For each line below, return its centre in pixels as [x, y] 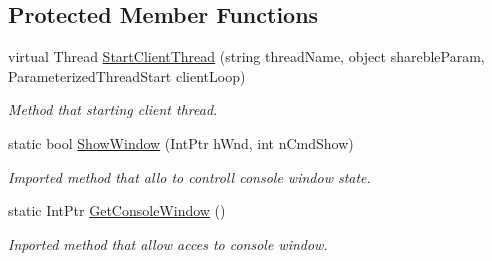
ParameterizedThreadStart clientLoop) [127, 75]
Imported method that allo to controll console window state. [189, 176]
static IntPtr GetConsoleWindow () [117, 210]
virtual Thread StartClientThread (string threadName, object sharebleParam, [246, 56]
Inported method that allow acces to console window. [168, 243]
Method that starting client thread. [113, 109]
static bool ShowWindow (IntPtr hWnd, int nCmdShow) [181, 142]
